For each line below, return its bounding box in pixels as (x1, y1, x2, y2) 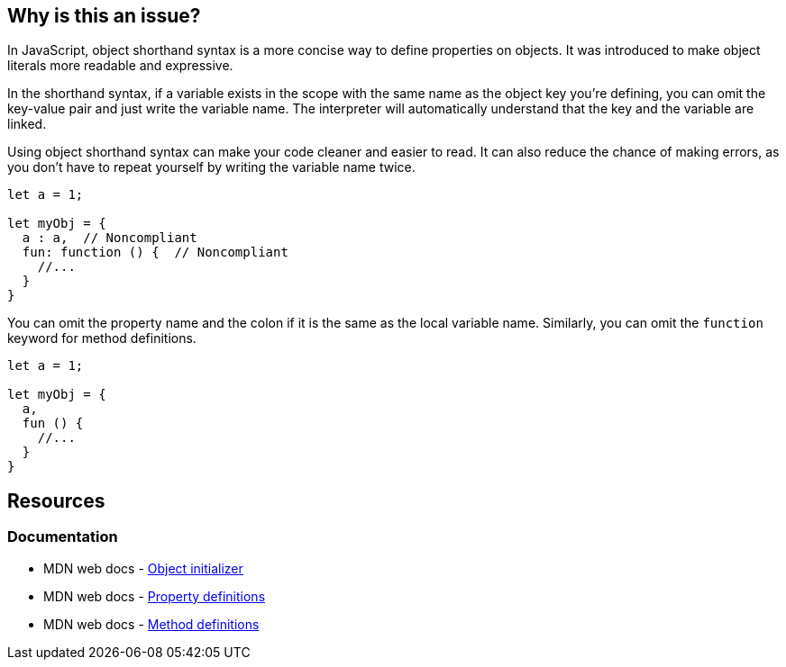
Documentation (7, 527, 118, 546)
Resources (7, 489, 105, 512)
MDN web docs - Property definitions (43, 588, 266, 604)
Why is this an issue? (7, 5, 201, 27)
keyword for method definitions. (7, 330, 196, 347)
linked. (7, 116, 47, 132)
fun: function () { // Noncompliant (22, 245, 288, 260)
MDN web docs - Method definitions (43, 616, 260, 632)
